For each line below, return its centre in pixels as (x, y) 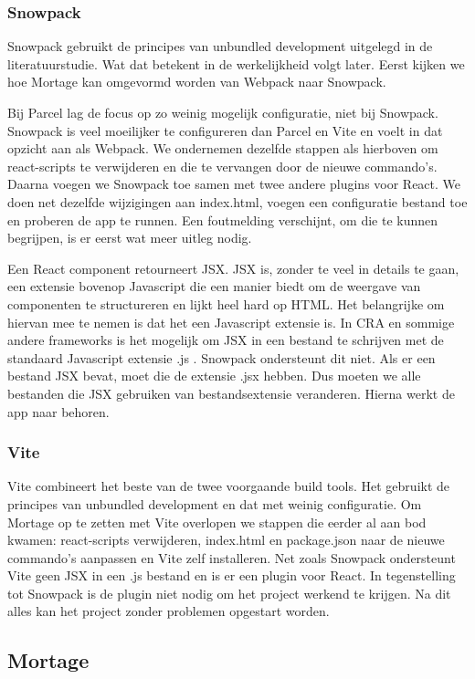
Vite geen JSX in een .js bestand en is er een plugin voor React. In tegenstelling (232, 575)
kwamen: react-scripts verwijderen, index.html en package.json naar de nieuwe (226, 540)
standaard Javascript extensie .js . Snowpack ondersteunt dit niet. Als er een (222, 357)
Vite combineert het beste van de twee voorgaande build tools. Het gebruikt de (229, 486)
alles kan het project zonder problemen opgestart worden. (169, 611)
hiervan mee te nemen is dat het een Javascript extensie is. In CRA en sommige (231, 322)
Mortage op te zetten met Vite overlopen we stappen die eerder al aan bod (217, 522)
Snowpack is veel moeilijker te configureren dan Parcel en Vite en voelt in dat (225, 130)
